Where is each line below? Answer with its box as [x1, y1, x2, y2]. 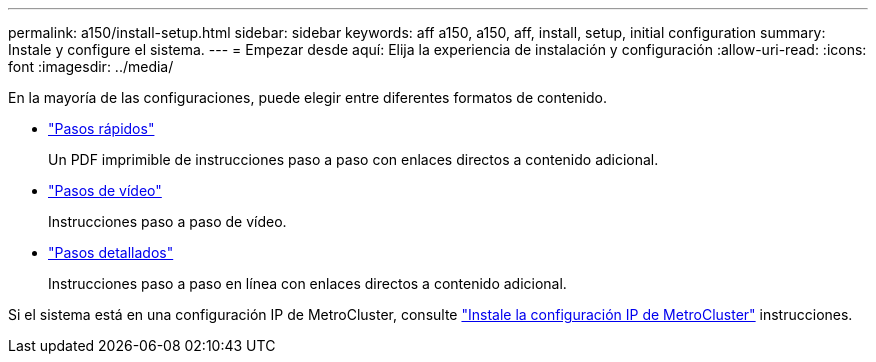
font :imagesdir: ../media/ [8, 58, 174, 75]
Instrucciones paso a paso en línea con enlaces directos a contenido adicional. [48, 275, 567, 292]
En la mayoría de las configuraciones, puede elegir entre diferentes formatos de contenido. [8, 89, 607, 106]
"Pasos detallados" [48, 244, 174, 261]
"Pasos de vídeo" [48, 182, 162, 199]
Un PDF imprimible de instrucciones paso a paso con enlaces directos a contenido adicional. [48, 151, 659, 168]
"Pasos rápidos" [48, 120, 155, 137]
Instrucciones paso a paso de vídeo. [48, 213, 287, 230]
